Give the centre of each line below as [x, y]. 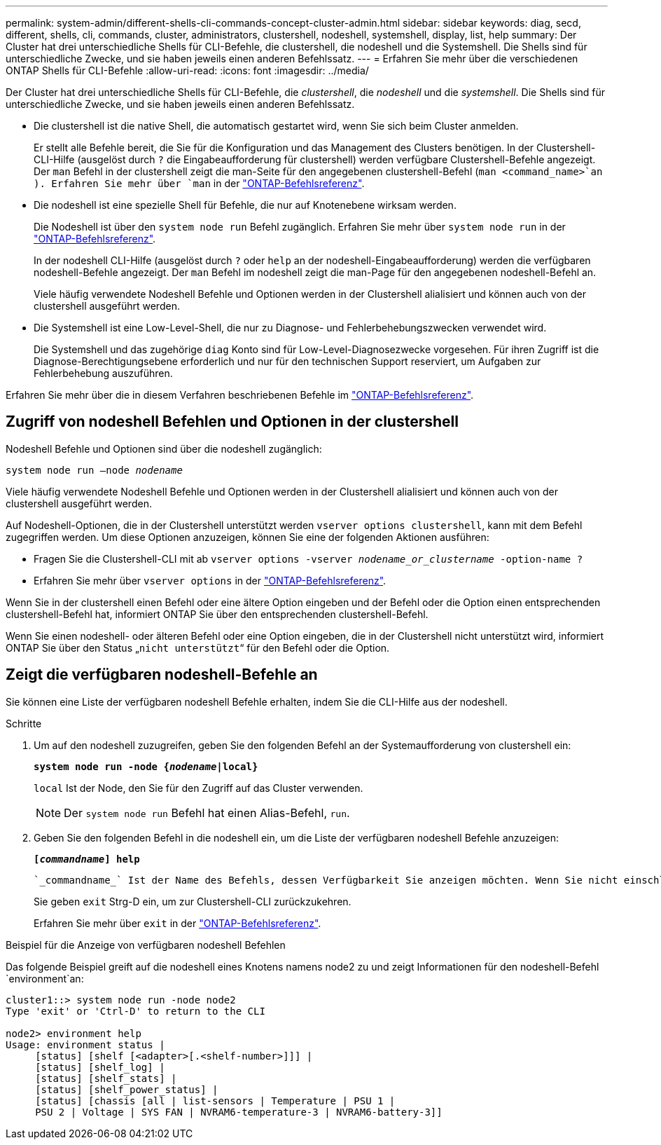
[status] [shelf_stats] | [106, 1078]
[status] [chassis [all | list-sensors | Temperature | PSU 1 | [215, 1101]
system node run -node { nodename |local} [146, 766]
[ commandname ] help [87, 859]
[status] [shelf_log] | [100, 1067]
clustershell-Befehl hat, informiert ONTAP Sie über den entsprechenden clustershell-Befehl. [217, 614]
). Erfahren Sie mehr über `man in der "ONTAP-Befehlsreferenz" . [199, 183]
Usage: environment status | [85, 1044]
